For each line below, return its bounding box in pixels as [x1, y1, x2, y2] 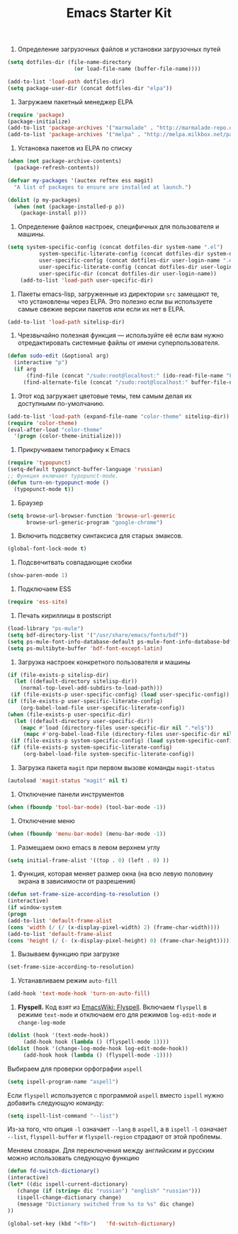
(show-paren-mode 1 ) [7, 572, 69, 579]
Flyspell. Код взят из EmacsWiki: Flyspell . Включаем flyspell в [17, 1003, 208, 1012]
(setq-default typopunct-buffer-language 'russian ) [7, 466, 163, 473]
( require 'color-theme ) [7, 419, 78, 426]
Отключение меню [17, 816, 76, 825]
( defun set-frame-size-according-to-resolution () [7, 891, 160, 898]
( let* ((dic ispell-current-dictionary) [7, 1181, 129, 1188]
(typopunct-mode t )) [13, 485, 74, 492]
